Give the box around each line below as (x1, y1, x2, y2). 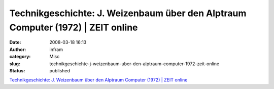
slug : (9, 61, 20, 67)
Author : (9, 46, 26, 53)
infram (49, 46, 63, 53)
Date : (9, 39, 21, 46)
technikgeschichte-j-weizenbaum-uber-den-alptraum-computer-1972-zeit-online (49, 61, 220, 67)
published (49, 67, 71, 73)
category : (9, 54, 31, 60)
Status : (9, 67, 25, 73)
